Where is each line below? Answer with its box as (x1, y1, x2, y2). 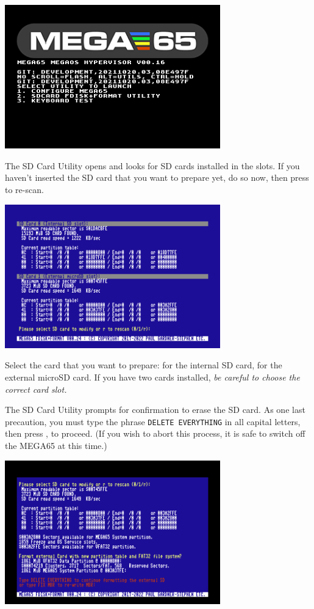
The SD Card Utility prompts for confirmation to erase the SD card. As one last (5, 403, 305, 416)
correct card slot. (5, 382, 67, 395)
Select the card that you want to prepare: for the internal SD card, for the (5, 359, 282, 371)
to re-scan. (5, 183, 44, 195)
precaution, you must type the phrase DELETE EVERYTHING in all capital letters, (5, 415, 301, 428)
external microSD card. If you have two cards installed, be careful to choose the (5, 370, 300, 383)
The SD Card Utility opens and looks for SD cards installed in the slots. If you (5, 159, 300, 172)
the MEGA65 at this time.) (5, 439, 107, 451)
